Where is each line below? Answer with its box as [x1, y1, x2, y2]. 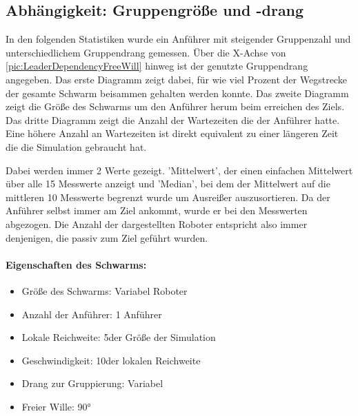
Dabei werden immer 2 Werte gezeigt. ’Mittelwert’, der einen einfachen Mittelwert [6, 163, 353, 177]
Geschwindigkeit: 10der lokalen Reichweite [21, 353, 201, 367]
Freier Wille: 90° [21, 399, 91, 413]
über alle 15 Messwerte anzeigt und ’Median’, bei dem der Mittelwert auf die [6, 176, 330, 191]
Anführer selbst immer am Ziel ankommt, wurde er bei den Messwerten [6, 203, 308, 218]
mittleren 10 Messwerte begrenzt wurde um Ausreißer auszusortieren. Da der [6, 189, 330, 204]
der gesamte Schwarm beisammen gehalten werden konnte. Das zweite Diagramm [6, 85, 349, 100]
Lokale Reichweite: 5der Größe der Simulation [21, 330, 216, 344]
